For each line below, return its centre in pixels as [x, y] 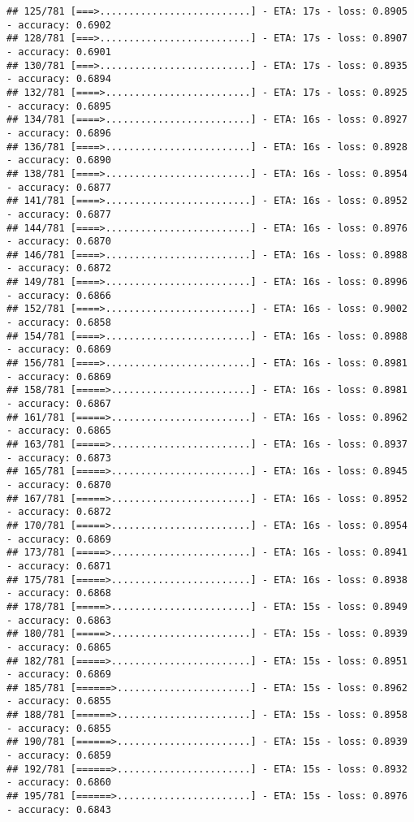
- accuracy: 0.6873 [59, 458]
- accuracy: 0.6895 [59, 106]
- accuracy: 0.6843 [59, 809]
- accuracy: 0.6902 [59, 25]
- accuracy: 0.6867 [59, 404]
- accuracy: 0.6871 [59, 566]
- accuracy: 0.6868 [59, 593]
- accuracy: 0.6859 [59, 756]
